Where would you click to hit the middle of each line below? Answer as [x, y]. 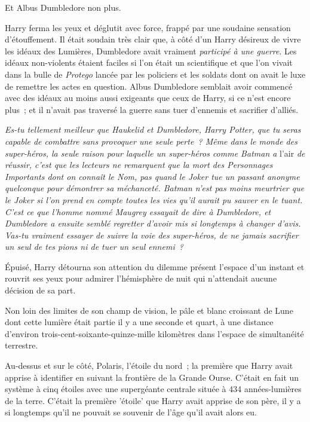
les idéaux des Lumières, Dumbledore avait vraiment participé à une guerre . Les [151, 51]
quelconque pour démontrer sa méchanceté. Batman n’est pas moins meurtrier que [155, 188]
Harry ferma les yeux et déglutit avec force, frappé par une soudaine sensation [148, 27]
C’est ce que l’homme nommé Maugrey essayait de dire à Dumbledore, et [138, 211]
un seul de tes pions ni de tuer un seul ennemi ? [94, 247]
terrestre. [22, 345]
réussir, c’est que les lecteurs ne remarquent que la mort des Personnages [139, 165]
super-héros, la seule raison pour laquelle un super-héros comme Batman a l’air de [155, 153]
